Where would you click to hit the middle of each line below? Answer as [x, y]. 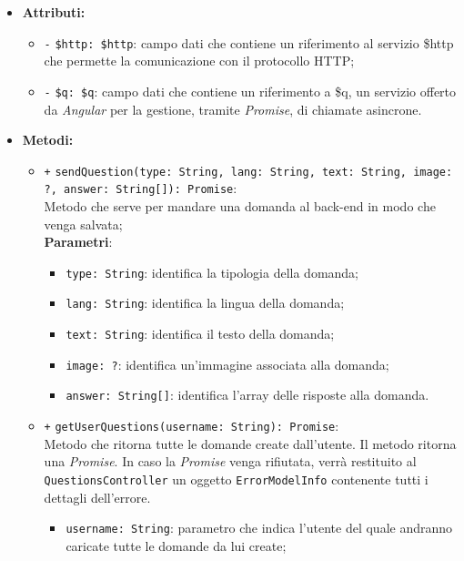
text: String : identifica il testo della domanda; [200, 334]
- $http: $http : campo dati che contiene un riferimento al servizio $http [249, 42]
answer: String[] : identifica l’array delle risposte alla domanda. [247, 395]
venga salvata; [83, 224]
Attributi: [54, 12]
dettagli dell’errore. [97, 497]
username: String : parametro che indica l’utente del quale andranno [259, 528]
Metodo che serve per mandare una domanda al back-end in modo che [240, 206]
